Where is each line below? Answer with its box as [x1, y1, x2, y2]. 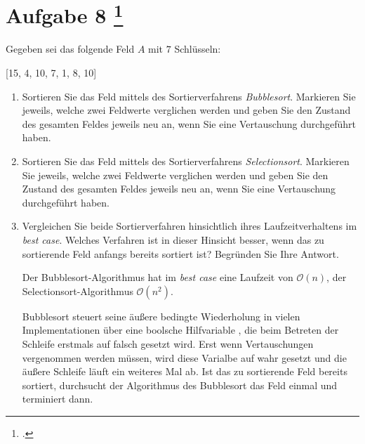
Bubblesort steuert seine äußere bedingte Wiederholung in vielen [22, 308, 300, 323]
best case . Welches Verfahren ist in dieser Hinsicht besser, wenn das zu [22, 232, 324, 247]
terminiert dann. [22, 391, 93, 406]
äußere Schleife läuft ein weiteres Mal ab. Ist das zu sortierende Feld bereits [22, 364, 347, 379]
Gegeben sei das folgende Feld [6, 41, 135, 56]
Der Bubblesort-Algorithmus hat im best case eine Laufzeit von [22, 270, 293, 285]
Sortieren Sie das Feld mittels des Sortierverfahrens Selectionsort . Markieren [22, 154, 350, 169]
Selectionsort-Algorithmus [22, 283, 133, 298]
